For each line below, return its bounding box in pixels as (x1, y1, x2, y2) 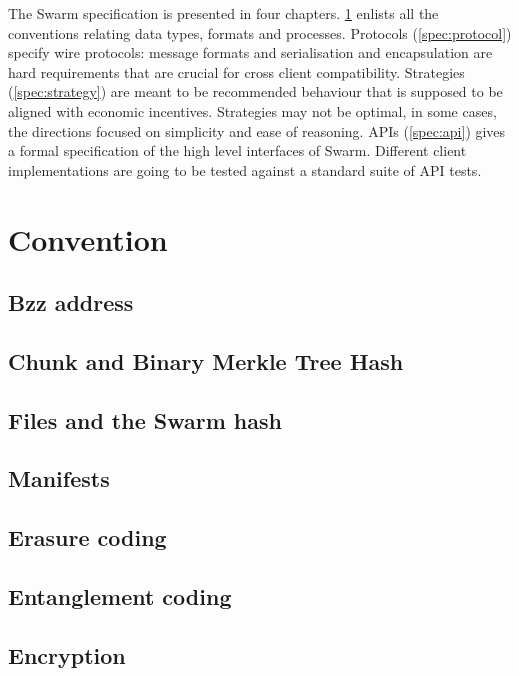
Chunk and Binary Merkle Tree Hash (8, 345, 404, 376)
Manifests (8, 463, 110, 494)
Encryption (8, 639, 126, 670)
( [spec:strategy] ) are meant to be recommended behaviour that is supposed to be (8, 81, 503, 102)
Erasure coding (8, 522, 167, 553)
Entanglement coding (8, 581, 232, 612)
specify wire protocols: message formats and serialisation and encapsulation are (8, 42, 493, 63)
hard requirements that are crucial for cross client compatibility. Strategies (8, 61, 465, 82)
